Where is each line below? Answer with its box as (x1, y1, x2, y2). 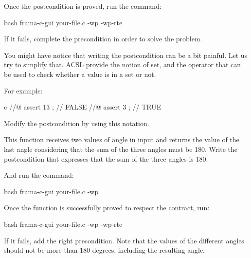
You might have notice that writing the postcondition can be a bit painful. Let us (4, 50, 248, 60)
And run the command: (4, 170, 74, 180)
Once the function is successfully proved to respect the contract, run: (4, 203, 210, 213)
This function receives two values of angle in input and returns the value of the (4, 134, 239, 145)
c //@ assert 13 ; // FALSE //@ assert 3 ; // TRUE (4, 102, 161, 112)
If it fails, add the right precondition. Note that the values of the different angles (4, 235, 244, 245)
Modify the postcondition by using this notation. (4, 118, 149, 128)
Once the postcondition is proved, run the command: (4, 1, 161, 11)
